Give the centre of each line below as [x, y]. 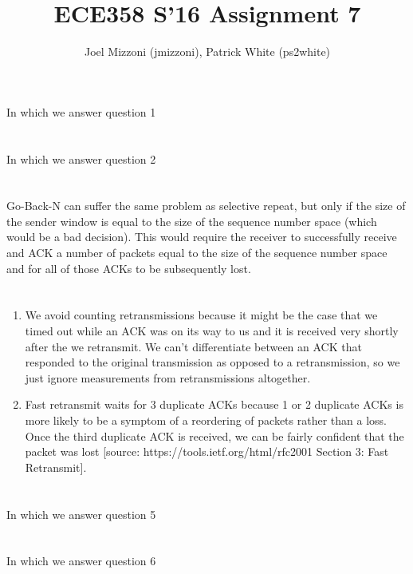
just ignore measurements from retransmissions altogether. [168, 377]
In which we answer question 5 [81, 514]
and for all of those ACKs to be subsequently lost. [129, 268]
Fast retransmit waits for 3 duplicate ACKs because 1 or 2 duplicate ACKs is [214, 404]
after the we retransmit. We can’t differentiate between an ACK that [193, 346]
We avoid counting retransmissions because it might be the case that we [201, 315]
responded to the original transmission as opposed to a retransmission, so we [212, 362]
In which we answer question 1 [81, 111]
